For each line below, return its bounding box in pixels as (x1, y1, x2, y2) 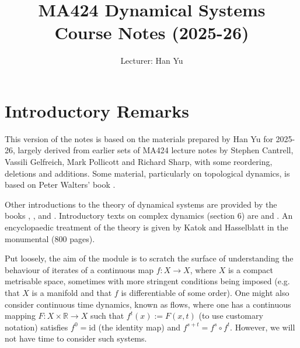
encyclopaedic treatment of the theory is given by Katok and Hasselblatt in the (5, 221, 288, 233)
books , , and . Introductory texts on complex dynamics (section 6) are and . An (5, 209, 293, 222)
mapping (5, 309, 36, 322)
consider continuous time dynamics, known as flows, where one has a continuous (5, 298, 291, 310)
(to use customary (198, 309, 263, 322)
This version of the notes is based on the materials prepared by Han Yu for (5, 132, 273, 144)
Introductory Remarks (5, 98, 190, 122)
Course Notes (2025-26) (54, 20, 249, 44)
